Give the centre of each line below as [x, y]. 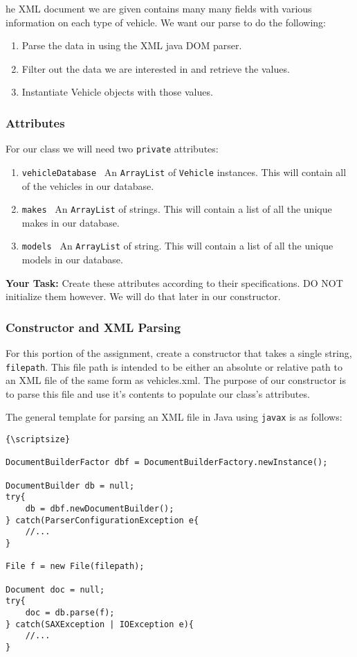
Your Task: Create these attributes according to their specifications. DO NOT [174, 282]
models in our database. [72, 259]
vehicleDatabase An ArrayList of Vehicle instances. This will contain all [184, 172]
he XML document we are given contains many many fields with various [159, 8]
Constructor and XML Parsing [93, 327]
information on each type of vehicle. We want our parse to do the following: [166, 22]
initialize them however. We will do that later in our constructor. [143, 296]
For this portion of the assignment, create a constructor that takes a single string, [179, 353]
